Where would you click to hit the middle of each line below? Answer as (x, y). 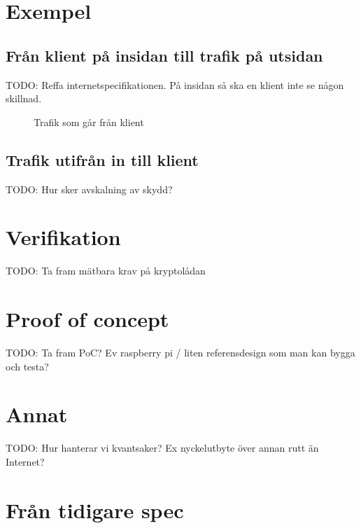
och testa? (27, 366)
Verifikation (63, 237)
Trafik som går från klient (89, 121)
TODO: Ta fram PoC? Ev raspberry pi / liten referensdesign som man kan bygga (180, 352)
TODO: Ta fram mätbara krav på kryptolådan (106, 271)
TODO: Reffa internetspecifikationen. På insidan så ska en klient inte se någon (175, 84)
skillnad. (24, 98)
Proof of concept (87, 319)
